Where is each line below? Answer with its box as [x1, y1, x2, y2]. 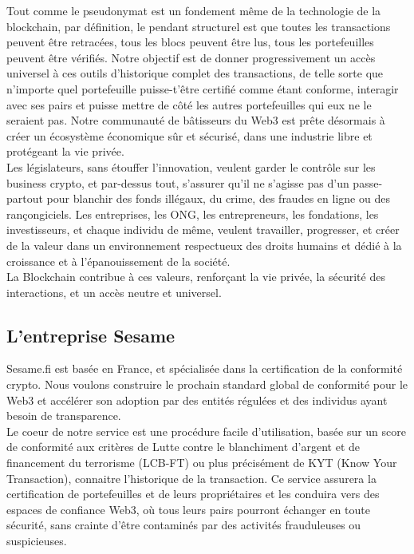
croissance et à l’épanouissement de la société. [6, 252, 231, 269]
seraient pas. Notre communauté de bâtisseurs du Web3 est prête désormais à [6, 112, 385, 129]
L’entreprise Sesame [6, 323, 175, 347]
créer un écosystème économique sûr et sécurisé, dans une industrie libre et [6, 127, 373, 144]
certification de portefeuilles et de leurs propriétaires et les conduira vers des [6, 485, 380, 502]
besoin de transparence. [6, 407, 121, 424]
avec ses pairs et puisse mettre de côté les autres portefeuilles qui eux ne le [6, 96, 372, 113]
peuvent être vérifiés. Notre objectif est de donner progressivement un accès [6, 49, 376, 65]
